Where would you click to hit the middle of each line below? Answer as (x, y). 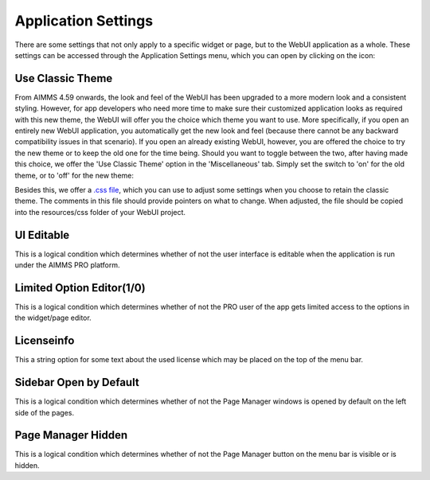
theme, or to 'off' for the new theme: (74, 175)
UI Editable (42, 235)
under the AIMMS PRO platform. (67, 265)
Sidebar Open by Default (77, 382)
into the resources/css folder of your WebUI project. (100, 212)
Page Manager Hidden (71, 435)
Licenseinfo (45, 341)
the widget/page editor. (53, 318)
